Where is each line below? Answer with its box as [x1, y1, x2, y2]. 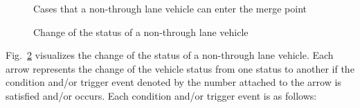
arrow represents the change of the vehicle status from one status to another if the [6, 61, 354, 75]
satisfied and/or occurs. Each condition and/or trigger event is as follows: [6, 88, 317, 102]
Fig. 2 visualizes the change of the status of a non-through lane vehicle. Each [6, 48, 334, 62]
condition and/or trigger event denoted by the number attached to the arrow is [6, 75, 341, 89]
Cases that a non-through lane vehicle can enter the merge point [33, 1, 307, 15]
